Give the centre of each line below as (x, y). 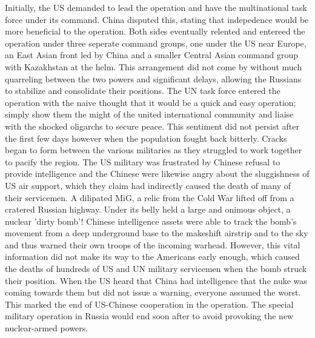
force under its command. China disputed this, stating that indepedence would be (157, 19)
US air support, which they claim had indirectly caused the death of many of (148, 185)
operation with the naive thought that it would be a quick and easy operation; (151, 102)
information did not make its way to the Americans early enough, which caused (152, 257)
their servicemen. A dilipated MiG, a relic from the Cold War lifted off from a (150, 197)
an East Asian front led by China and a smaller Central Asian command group (152, 55)
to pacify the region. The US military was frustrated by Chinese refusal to (143, 161)
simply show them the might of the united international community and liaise (149, 114)
